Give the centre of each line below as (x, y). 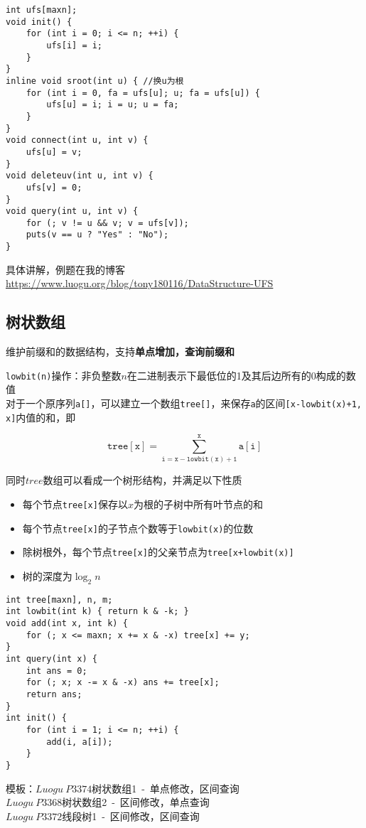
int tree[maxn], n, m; (59, 600)
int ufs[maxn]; (42, 10)
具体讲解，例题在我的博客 (65, 269)
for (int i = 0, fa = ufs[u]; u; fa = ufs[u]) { (143, 93)
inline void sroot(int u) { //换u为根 (95, 81)
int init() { (36, 718)
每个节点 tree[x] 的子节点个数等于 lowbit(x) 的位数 (138, 528)
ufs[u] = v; (54, 152)
